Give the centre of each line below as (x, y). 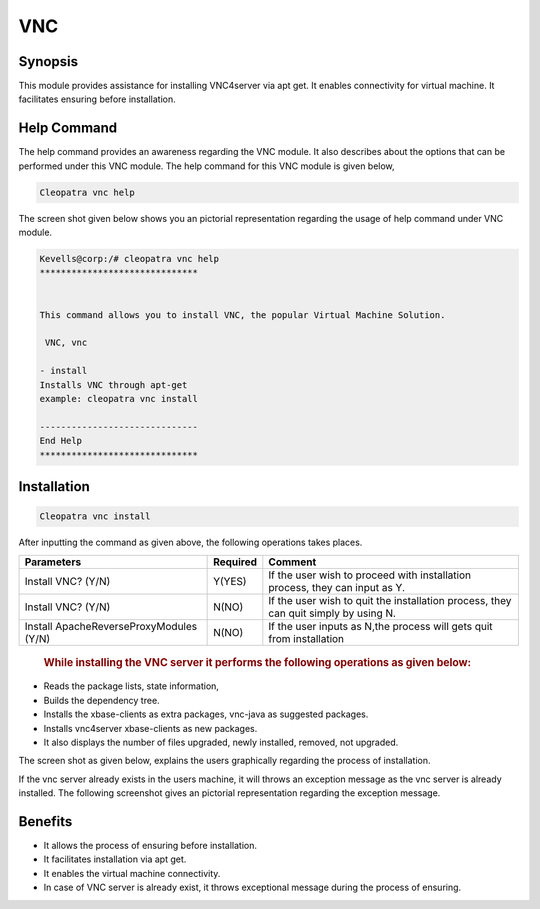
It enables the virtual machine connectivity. (132, 873)
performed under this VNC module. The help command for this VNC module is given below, (206, 166)
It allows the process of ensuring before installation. (150, 846)
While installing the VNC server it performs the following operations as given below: (257, 662)
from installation (306, 638)
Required (235, 562)
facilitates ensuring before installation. (97, 99)
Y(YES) (230, 581)
